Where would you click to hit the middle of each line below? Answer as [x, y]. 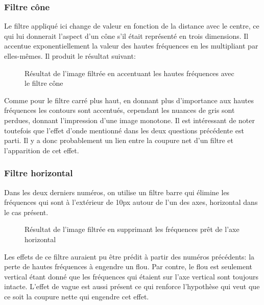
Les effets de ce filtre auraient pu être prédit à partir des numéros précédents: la [129, 256]
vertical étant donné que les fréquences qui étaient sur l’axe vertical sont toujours [131, 276]
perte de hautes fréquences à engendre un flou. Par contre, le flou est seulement [128, 266]
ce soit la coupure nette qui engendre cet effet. [77, 296]
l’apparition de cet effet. [42, 150]
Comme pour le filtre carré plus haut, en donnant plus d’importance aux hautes [129, 100]
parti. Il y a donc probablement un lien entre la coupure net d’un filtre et [119, 140]
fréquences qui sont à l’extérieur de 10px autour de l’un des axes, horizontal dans [131, 202]
